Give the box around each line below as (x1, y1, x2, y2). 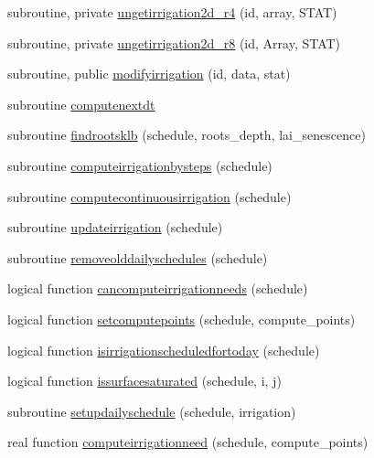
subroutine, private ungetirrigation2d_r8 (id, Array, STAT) (7, 33, 341, 52)
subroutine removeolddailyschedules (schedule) (7, 248, 268, 267)
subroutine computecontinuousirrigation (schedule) (7, 186, 292, 206)
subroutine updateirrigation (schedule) (7, 218, 223, 237)
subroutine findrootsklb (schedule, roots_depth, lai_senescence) (7, 125, 366, 144)
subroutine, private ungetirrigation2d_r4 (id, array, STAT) (7, 3, 337, 21)
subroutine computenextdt (7, 94, 155, 113)
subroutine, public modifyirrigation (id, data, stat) (7, 64, 291, 83)
